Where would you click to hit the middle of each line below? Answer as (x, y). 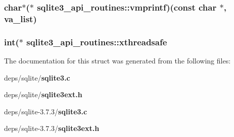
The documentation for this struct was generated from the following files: (118, 60)
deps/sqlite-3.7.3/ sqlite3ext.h (52, 128)
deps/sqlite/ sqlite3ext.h (43, 94)
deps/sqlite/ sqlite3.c (37, 77)
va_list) (20, 18)
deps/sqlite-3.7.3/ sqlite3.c (46, 111)
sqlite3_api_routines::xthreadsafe (97, 42)
